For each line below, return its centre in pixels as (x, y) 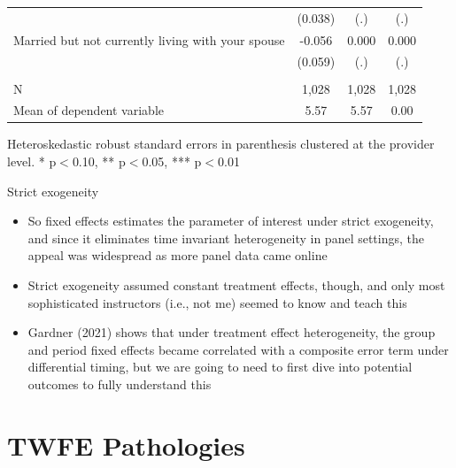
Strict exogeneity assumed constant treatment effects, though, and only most (236, 285)
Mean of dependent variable (89, 110)
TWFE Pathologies (126, 445)
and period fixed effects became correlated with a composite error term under (238, 349)
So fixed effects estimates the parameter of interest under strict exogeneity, (231, 221)
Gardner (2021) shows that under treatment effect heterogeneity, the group (232, 332)
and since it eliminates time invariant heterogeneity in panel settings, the (226, 238)
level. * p (32, 161)
